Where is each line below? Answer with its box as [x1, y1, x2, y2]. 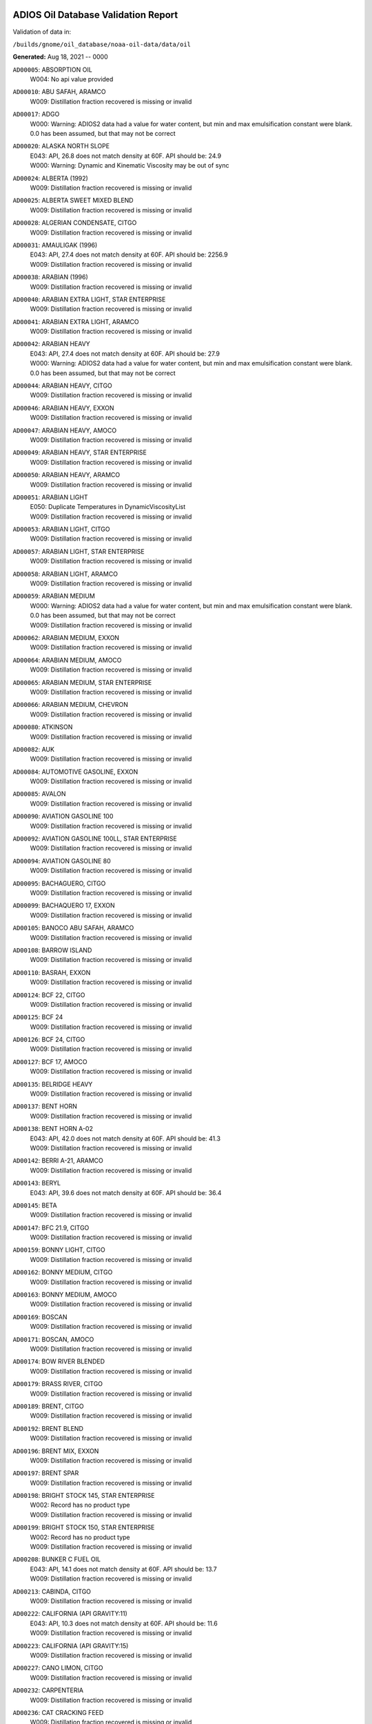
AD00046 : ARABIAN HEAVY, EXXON [12, 403, 114, 412]
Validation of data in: [12, 28, 72, 36]
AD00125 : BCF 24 [12, 1013, 63, 1021]
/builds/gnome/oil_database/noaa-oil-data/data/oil [12, 40, 192, 48]
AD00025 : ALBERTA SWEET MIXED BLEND [12, 197, 134, 205]
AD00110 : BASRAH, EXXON [12, 968, 91, 976]
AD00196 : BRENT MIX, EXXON [12, 1447, 99, 1455]
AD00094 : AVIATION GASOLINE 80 [12, 856, 112, 865]
